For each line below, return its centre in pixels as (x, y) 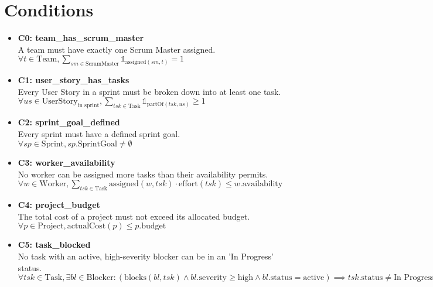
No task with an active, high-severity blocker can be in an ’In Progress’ (146, 256)
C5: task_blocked (54, 245)
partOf (155, 104)
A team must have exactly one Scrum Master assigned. (117, 49)
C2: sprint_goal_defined (69, 122)
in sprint (88, 106)
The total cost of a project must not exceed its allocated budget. (134, 216)
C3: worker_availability (67, 163)
